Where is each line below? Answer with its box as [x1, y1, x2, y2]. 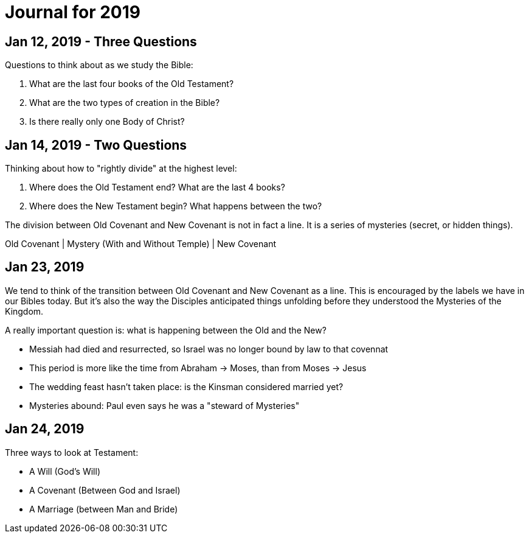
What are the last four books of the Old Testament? [29, 79, 234, 89]
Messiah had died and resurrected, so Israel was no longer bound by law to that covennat [29, 343, 389, 354]
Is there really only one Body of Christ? [29, 116, 185, 127]
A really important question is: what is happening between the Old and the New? [5, 324, 327, 335]
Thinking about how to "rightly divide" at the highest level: [5, 163, 237, 174]
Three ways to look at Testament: [5, 447, 139, 458]
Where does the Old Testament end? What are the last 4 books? [29, 182, 285, 193]
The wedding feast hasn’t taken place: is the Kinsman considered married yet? [29, 381, 344, 392]
